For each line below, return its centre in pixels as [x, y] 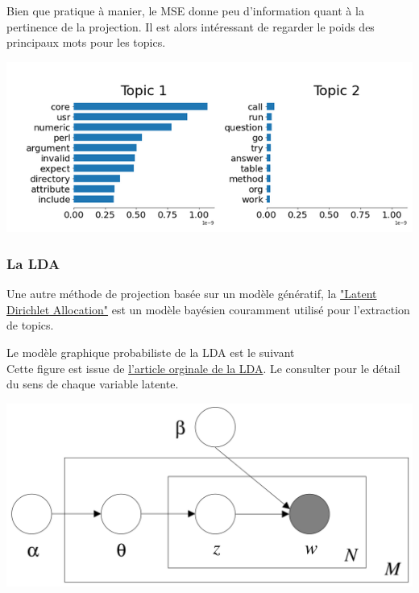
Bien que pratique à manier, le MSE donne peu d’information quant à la [185, 10]
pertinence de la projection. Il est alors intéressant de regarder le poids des [191, 26]
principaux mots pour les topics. [86, 42]
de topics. [30, 325]
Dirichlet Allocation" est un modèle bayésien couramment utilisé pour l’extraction [208, 309]
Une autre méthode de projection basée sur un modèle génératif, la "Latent [192, 294]
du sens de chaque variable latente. [93, 384]
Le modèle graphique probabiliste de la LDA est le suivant [151, 352]
